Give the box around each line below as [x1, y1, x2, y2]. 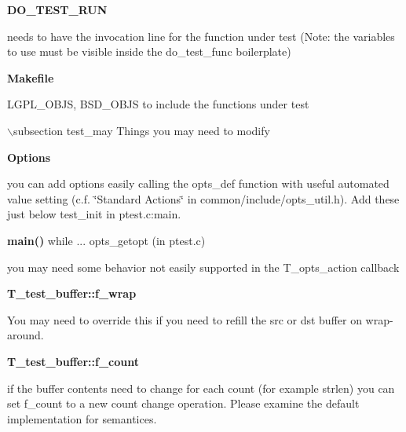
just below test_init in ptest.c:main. [7, 206, 181, 222]
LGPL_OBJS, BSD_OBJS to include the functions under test [7, 96, 309, 112]
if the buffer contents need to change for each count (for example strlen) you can [7, 379, 395, 396]
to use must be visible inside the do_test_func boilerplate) [7, 43, 291, 60]
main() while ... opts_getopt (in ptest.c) [7, 232, 206, 248]
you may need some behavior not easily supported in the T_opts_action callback [7, 258, 400, 275]
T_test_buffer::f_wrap [7, 285, 137, 302]
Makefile [7, 69, 54, 86]
